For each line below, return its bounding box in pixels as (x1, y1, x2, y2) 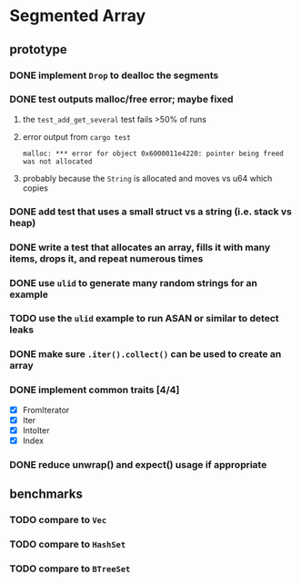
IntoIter (22, 424, 50, 436)
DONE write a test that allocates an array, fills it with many (9, 241, 271, 253)
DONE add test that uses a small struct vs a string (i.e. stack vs (9, 205, 293, 218)
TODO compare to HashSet (9, 538, 126, 550)
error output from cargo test (22, 131, 132, 142)
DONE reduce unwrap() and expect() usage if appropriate (9, 458, 267, 470)
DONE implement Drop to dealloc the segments (9, 69, 219, 82)
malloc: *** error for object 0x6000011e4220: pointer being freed (22, 149, 284, 158)
